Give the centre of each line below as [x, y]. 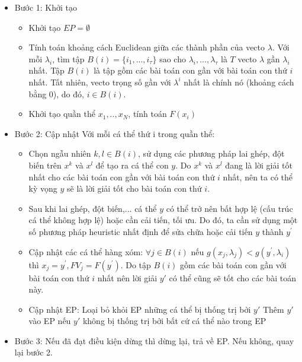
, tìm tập [68, 58]
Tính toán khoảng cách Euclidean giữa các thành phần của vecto [147, 47]
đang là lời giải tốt [259, 165]
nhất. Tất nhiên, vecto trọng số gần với [100, 82]
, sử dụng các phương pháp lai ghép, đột [211, 153]
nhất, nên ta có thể [258, 177]
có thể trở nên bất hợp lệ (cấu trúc [229, 208]
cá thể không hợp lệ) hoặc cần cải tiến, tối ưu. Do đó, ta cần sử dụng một [163, 220]
